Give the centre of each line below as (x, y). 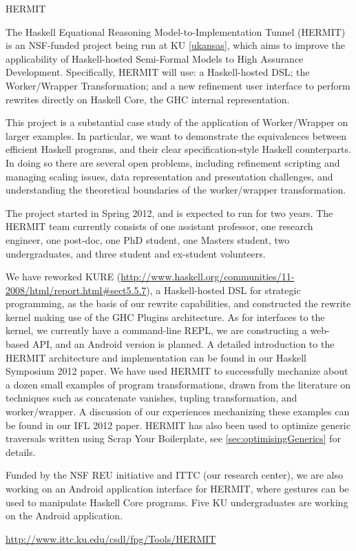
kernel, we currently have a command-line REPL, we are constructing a (156, 330)
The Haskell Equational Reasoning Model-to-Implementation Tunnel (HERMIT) (176, 31)
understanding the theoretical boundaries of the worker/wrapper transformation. (176, 190)
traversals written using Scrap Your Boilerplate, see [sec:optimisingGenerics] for (173, 438)
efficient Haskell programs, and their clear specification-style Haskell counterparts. (178, 149)
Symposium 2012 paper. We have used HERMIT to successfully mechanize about (177, 371)
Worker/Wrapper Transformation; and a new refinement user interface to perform (178, 85)
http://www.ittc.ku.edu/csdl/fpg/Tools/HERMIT (111, 538)
